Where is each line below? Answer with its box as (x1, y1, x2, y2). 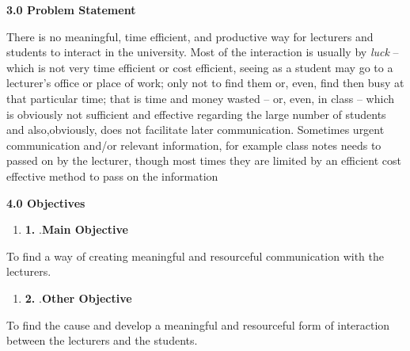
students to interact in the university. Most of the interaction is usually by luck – (6, 44, 399, 60)
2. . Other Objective (25, 289, 132, 306)
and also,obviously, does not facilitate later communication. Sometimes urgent (6, 121, 385, 138)
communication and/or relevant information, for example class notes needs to (6, 136, 382, 153)
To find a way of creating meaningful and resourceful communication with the (6, 247, 384, 264)
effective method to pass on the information (6, 167, 218, 184)
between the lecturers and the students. (6, 332, 198, 349)
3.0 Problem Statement (6, 2, 136, 17)
